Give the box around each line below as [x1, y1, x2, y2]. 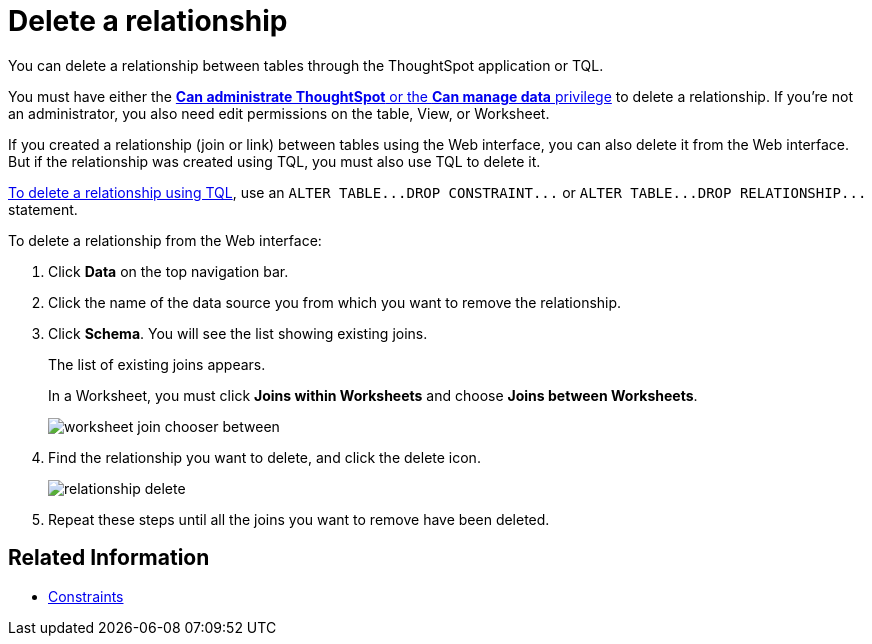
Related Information [8, 545, 210, 571]
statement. [8, 200, 78, 218]
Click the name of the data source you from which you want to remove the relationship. [48, 293, 622, 311]
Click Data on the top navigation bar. [48, 262, 289, 280]
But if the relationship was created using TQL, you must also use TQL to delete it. [8, 152, 541, 170]
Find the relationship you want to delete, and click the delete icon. [48, 448, 481, 466]
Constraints [48, 587, 124, 605]
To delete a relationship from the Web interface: [8, 231, 322, 249]
